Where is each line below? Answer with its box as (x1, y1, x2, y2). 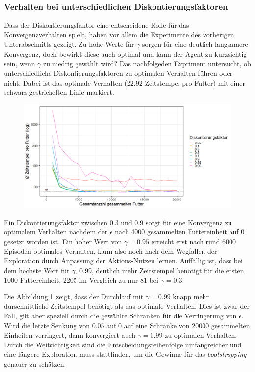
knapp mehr (173, 291, 209, 301)
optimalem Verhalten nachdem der (4, 227, 108, 237)
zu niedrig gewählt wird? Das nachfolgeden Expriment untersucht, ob (43, 58, 251, 68)
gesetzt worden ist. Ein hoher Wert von (4, 236, 122, 246)
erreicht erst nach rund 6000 (151, 236, 236, 246)
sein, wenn (4, 58, 35, 68)
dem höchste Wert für (4, 265, 70, 275)
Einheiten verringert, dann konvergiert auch (4, 330, 135, 340)
